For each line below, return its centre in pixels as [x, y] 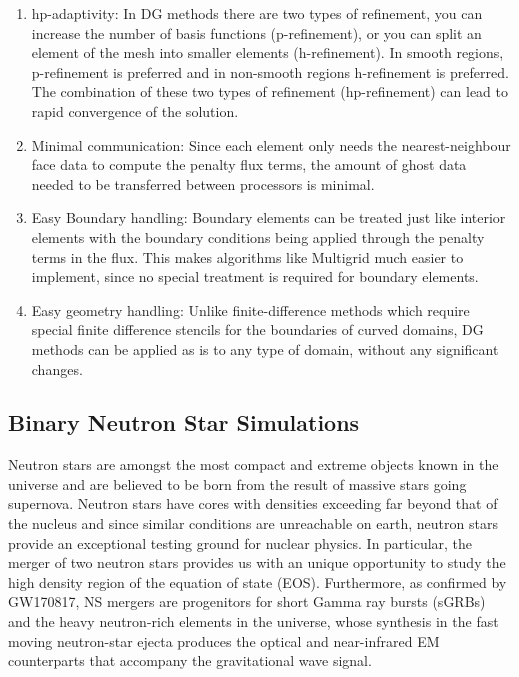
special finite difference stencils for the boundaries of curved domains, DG [257, 329]
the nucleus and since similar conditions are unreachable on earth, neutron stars [253, 523]
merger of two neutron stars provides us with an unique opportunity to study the [257, 562]
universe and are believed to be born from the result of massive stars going [237, 483]
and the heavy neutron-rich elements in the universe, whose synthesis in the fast [253, 621]
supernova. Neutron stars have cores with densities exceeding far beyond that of [253, 503]
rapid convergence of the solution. [135, 110]
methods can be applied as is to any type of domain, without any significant [265, 348]
